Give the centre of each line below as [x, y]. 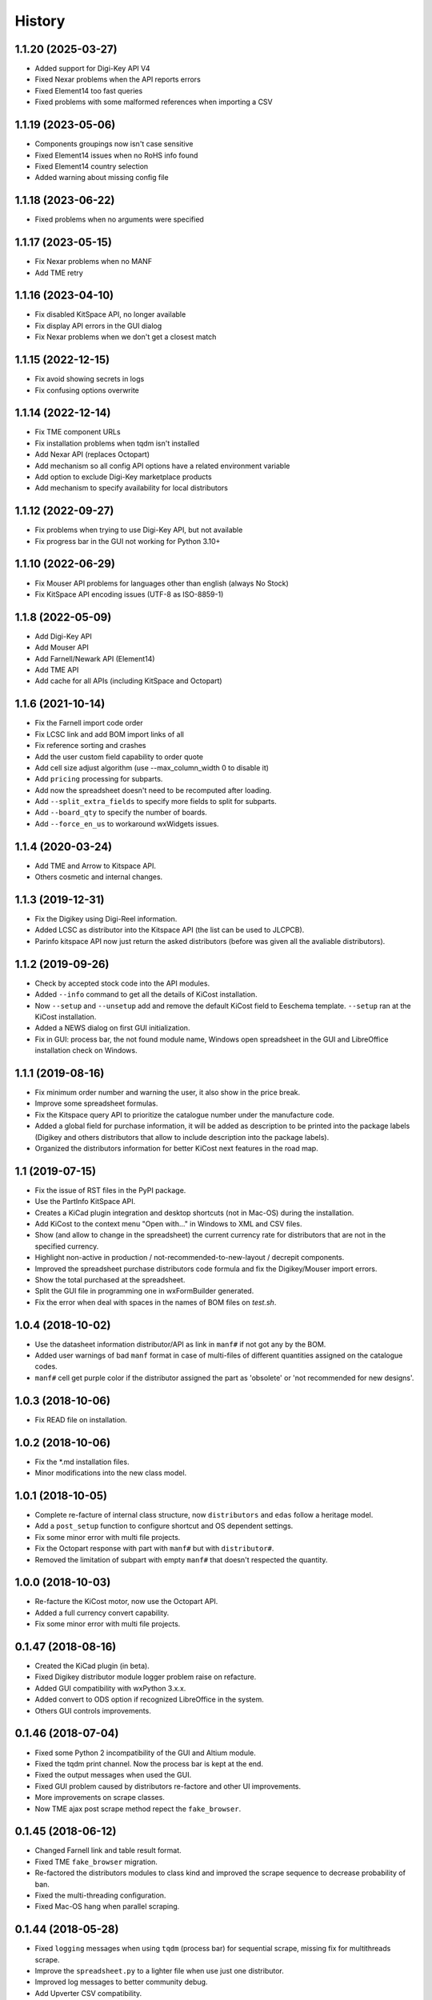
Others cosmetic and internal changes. [99, 877]
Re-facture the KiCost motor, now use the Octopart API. [126, 1602]
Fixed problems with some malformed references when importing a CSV [154, 102]
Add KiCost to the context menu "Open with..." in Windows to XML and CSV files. [168, 1224]
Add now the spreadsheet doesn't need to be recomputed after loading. [153, 790]
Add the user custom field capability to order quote [119, 757]
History [40, 21]
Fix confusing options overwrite [87, 390]
